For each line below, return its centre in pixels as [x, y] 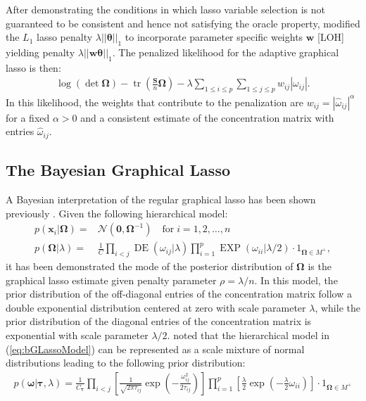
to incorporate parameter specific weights [214, 37]
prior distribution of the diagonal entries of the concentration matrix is [159, 321]
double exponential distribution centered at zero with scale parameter [156, 307]
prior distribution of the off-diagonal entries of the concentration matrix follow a [179, 294]
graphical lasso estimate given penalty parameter [111, 280]
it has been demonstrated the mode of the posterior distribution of [150, 266]
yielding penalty [40, 52]
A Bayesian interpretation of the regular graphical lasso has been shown [161, 199]
